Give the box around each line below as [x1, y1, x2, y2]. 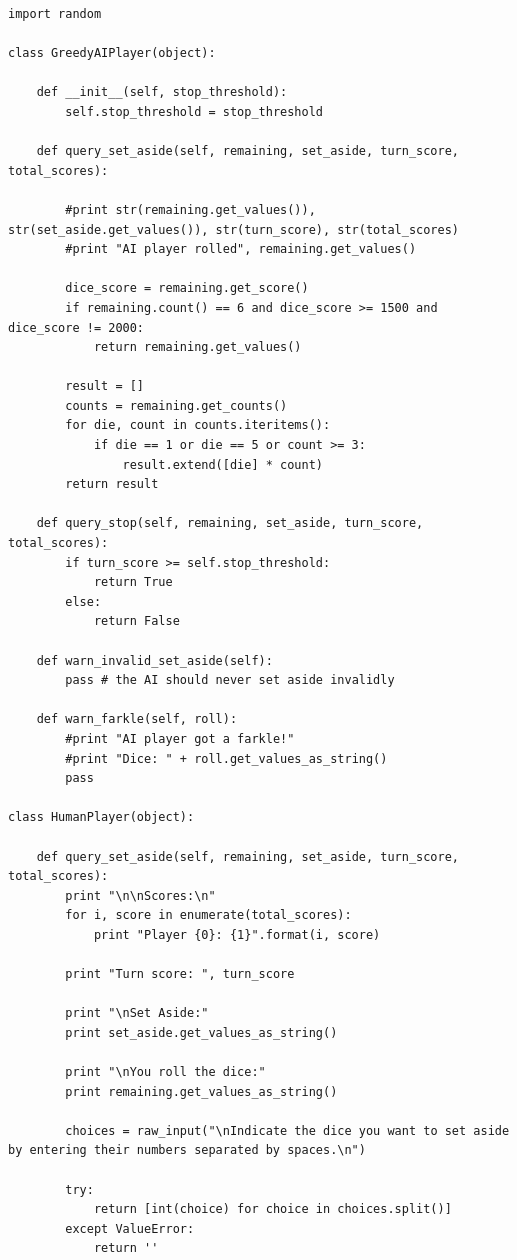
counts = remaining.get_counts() [65, 398, 288, 413]
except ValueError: [65, 1221, 195, 1236]
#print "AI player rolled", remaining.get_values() [65, 242, 417, 257]
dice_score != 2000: [8, 320, 145, 335]
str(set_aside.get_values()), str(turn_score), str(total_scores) [8, 222, 460, 237]
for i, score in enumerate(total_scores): [65, 908, 352, 923]
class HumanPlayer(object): [8, 810, 195, 825]
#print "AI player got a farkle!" [65, 731, 295, 746]
